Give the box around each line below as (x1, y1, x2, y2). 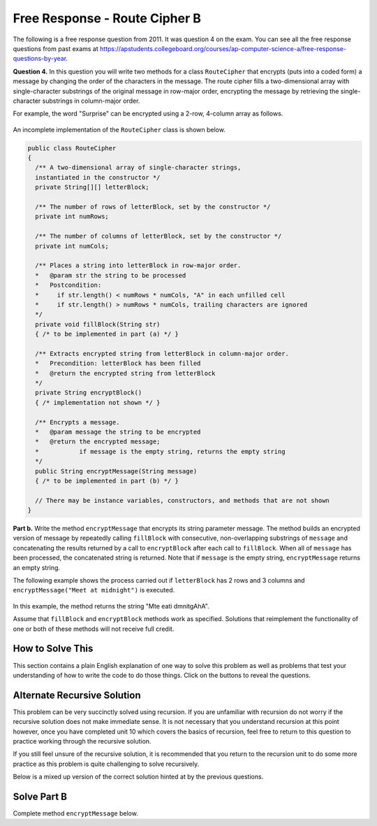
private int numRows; (35, 213, 110, 220)
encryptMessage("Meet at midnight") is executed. (13, 586, 175, 594)
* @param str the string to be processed (35, 271, 186, 279)
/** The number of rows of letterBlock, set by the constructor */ (35, 203, 271, 211)
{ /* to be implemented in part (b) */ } (35, 476, 179, 485)
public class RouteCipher (27, 144, 117, 152)
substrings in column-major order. (42, 97, 140, 105)
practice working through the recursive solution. (13, 736, 151, 745)
